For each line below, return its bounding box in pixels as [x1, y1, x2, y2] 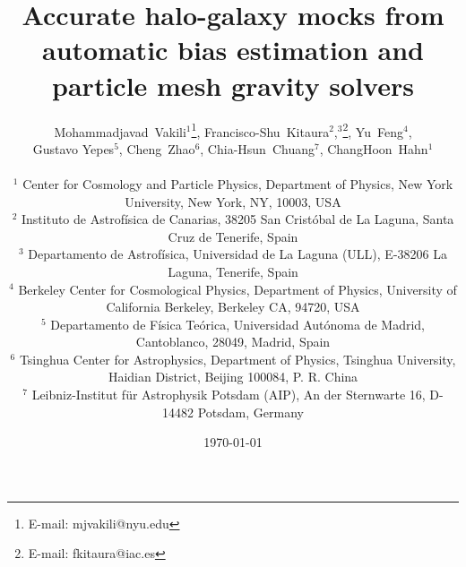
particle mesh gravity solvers [52, 66, 414, 103]
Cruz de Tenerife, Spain [168, 227, 298, 245]
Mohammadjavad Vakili [54, 122, 186, 141]
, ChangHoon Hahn [319, 139, 428, 158]
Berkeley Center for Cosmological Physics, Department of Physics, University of [18, 279, 457, 298]
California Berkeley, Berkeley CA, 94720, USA [106, 297, 360, 316]
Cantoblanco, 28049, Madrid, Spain [135, 332, 331, 351]
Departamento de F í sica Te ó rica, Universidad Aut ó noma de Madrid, [50, 314, 425, 333]
